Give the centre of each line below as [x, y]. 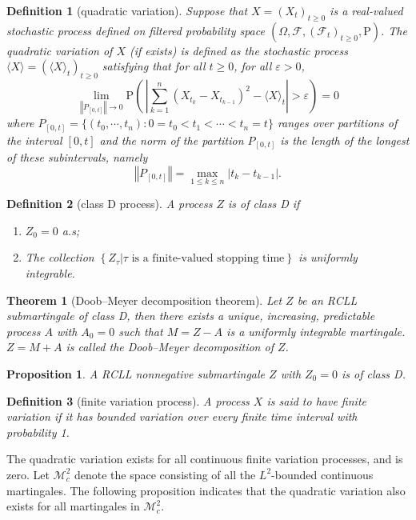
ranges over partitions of [337, 123]
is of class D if [264, 204]
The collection [60, 257]
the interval [34, 140]
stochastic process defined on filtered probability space [136, 30]
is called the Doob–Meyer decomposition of [170, 347]
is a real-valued [366, 10]
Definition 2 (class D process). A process [110, 204]
